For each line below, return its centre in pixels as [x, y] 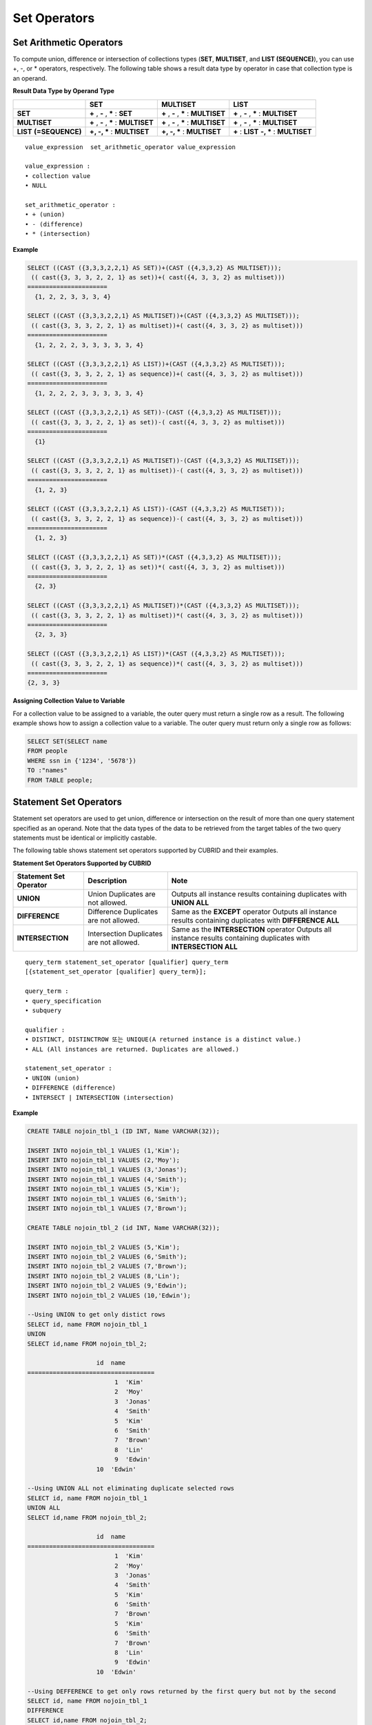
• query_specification [63, 1001]
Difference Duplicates [123, 912]
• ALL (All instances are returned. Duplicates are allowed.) [132, 1049]
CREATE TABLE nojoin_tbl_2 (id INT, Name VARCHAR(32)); [124, 1228]
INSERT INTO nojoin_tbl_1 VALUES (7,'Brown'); [107, 1209]
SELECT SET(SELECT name [68, 741]
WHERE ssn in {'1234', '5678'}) [82, 760]
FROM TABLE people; [60, 780]
